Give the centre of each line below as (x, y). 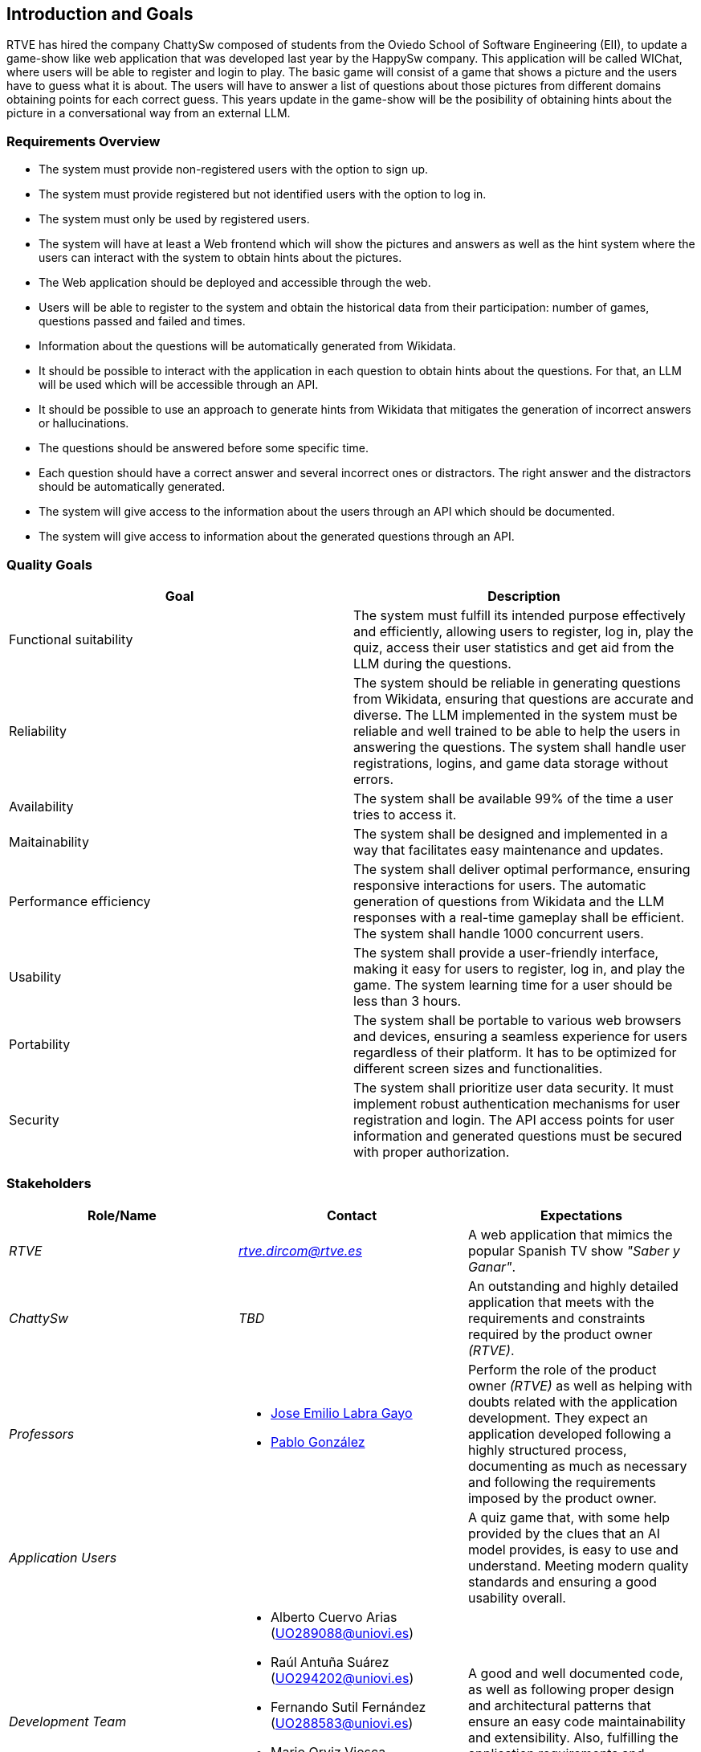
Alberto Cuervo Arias (334, 1617)
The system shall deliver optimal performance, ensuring (522, 869)
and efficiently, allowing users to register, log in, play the (524, 631)
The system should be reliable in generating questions (517, 682)
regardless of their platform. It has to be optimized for (515, 1052)
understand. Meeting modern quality (578, 1565)
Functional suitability (71, 639)
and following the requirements (562, 1482)
